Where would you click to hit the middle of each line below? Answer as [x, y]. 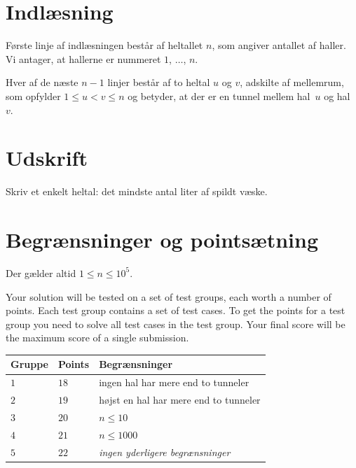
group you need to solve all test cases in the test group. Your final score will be [176, 324]
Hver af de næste [42, 82]
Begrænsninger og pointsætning [162, 239]
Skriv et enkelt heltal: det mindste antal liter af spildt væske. [137, 191]
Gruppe [29, 364]
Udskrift [47, 158]
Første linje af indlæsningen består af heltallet [104, 45]
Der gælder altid [41, 272]
